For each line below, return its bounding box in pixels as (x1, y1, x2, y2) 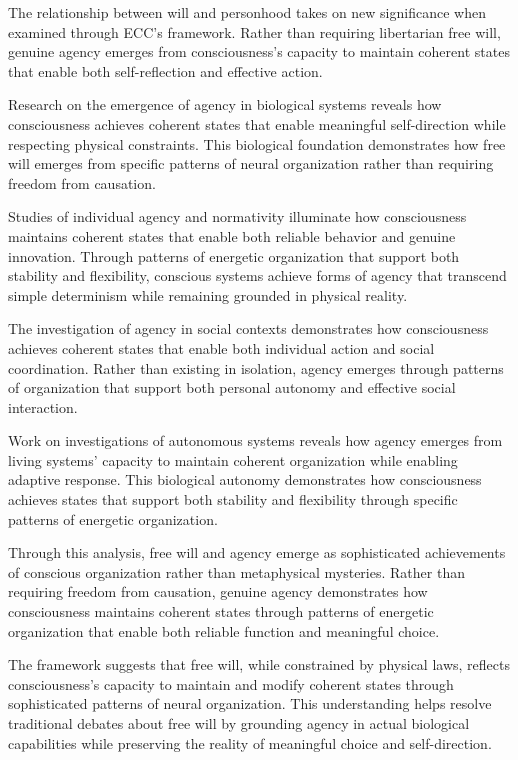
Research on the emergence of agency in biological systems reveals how (8, 94, 442, 115)
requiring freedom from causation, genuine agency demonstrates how (8, 581, 428, 602)
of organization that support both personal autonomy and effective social (8, 377, 456, 398)
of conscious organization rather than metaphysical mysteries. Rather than (8, 561, 465, 582)
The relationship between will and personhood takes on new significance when (8, 2, 486, 22)
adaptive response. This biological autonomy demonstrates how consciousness (8, 469, 482, 490)
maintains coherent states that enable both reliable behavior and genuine (8, 225, 456, 246)
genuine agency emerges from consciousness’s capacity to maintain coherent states (8, 41, 510, 62)
